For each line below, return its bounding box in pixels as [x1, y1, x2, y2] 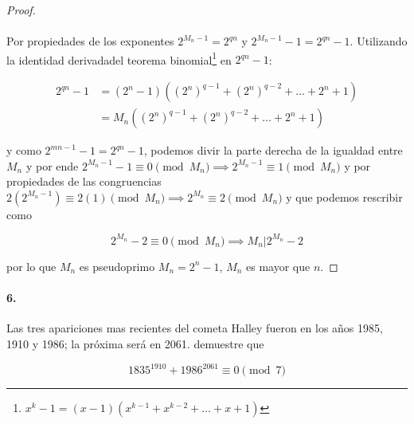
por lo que [6, 257, 57, 274]
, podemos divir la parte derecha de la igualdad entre [143, 142, 403, 159]
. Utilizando [350, 33, 408, 49]
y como [6, 142, 41, 159]
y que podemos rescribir [286, 188, 403, 205]
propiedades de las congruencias [6, 173, 162, 190]
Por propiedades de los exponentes [6, 33, 174, 49]
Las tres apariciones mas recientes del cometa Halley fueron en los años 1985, [6, 320, 383, 336]
